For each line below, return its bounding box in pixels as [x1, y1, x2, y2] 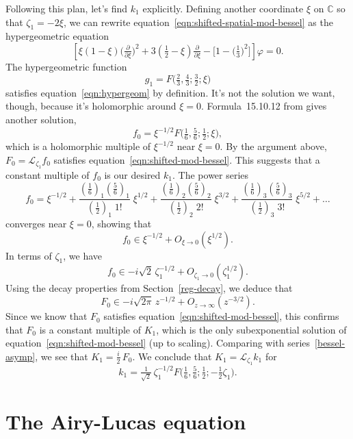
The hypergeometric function [5, 59, 127, 73]
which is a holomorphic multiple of [5, 139, 151, 153]
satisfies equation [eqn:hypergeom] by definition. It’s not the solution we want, [5, 85, 335, 99]
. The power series [172, 168, 249, 181]
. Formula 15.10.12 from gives [201, 99, 327, 113]
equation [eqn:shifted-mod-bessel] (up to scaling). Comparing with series [5, 336, 311, 350]
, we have [63, 248, 103, 262]
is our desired [104, 168, 161, 181]
